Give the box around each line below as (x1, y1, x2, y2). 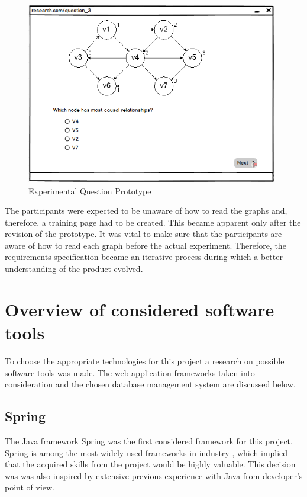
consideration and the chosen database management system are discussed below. (5, 378, 296, 390)
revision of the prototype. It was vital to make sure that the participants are (5, 227, 282, 240)
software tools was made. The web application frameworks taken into (5, 366, 255, 379)
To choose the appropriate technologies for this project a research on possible (5, 354, 285, 367)
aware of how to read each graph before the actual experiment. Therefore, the (5, 239, 286, 251)
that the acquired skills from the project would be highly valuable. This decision (5, 458, 296, 470)
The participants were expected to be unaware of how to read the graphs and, (5, 204, 287, 217)
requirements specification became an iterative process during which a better (5, 251, 283, 263)
